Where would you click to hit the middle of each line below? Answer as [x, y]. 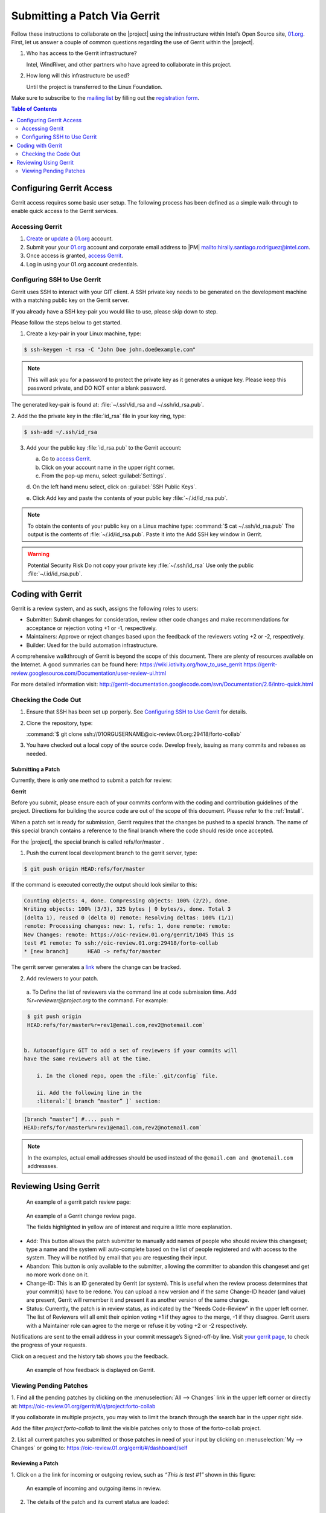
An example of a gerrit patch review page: [78, 1202]
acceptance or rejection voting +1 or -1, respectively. [91, 628]
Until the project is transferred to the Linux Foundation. [94, 87]
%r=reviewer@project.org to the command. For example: [97, 1000]
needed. [37, 753]
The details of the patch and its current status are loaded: [98, 1502]
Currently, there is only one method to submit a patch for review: [91, 780]
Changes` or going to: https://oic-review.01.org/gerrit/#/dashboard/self [99, 1448]
